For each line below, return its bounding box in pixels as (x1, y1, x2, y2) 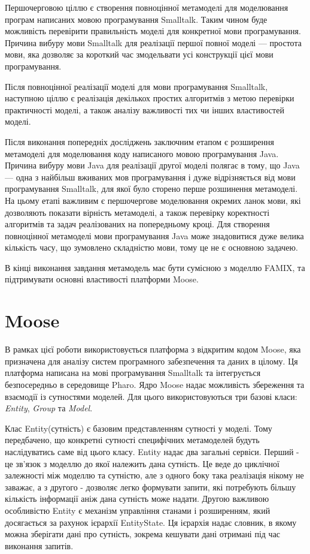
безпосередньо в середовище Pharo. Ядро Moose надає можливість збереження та (5, 378, 305, 390)
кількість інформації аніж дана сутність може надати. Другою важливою (5, 492, 269, 505)
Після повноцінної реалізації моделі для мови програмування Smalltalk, (5, 80, 268, 92)
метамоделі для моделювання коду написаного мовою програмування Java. (5, 147, 279, 159)
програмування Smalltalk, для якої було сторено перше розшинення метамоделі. (5, 182, 298, 195)
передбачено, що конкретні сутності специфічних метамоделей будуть (5, 433, 260, 446)
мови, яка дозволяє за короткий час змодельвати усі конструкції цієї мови (5, 48, 273, 61)
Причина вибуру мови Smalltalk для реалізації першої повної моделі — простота (5, 36, 302, 49)
